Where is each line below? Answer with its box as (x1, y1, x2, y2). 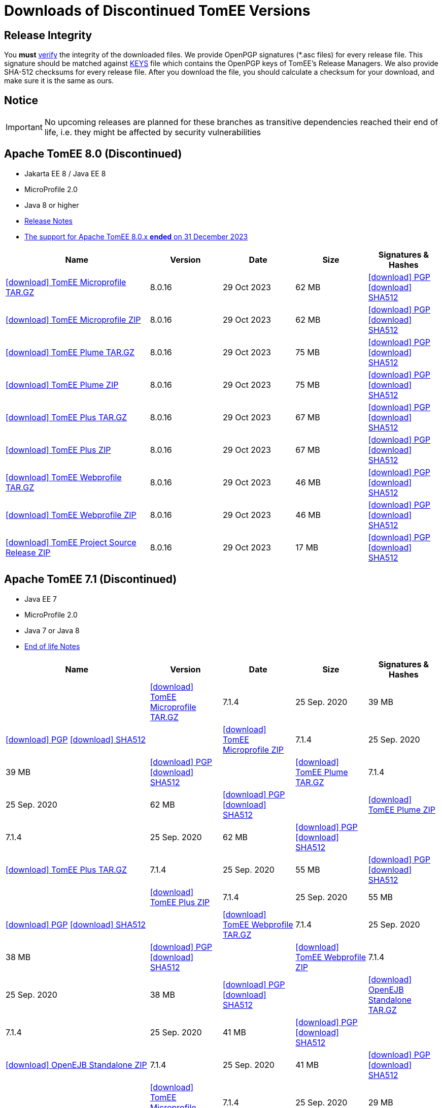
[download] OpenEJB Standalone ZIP (6, 1059, 147, 1070)
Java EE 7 (24, 594, 57, 603)
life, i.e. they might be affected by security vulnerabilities (44, 127, 261, 138)
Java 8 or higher (24, 200, 79, 209)
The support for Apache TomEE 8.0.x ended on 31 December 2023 (24, 232, 248, 241)
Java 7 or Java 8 (24, 626, 80, 635)
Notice (4, 94, 39, 107)
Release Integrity (4, 28, 92, 42)
